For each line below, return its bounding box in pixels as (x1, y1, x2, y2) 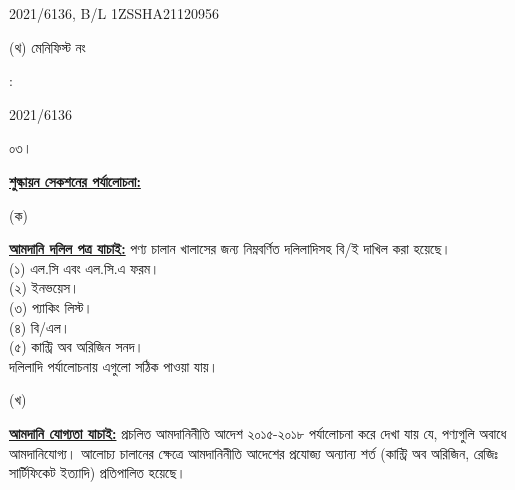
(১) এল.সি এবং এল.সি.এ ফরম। (9, 257, 160, 278)
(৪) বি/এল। (9, 316, 71, 337)
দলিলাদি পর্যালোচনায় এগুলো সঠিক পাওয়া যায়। (9, 355, 219, 376)
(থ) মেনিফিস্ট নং (9, 36, 86, 57)
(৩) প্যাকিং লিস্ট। (9, 296, 93, 317)
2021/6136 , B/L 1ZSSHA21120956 (9, 3, 220, 23)
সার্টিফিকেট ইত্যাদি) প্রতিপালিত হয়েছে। (9, 462, 186, 483)
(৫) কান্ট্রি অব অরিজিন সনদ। (9, 336, 144, 357)
